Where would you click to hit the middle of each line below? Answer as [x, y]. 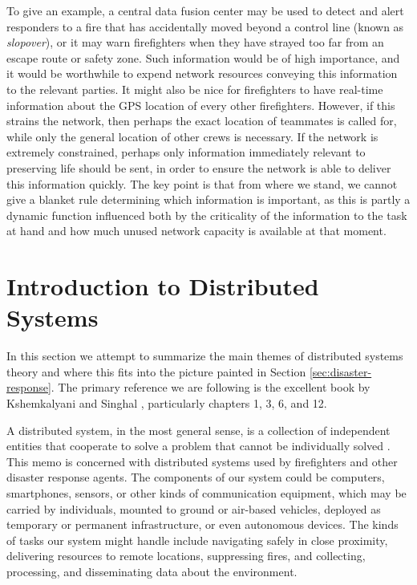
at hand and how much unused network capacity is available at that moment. [196, 231]
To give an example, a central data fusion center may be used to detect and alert [205, 10]
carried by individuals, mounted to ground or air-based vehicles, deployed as [194, 508]
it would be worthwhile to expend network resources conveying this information [202, 73]
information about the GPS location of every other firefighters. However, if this [201, 105]
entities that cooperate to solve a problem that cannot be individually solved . [198, 446]
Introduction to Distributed [163, 286]
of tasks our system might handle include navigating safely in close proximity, [197, 540]
